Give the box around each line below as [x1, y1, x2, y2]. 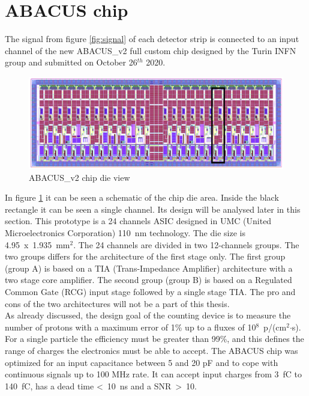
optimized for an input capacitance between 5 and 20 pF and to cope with [5, 356, 278, 368]
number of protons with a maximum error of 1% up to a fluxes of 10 [5, 320, 256, 333]
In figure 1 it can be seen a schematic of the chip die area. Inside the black [5, 191, 279, 204]
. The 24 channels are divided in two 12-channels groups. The [73, 238, 299, 251]
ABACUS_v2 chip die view [29, 171, 130, 183]
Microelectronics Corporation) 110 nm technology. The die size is [5, 227, 245, 239]
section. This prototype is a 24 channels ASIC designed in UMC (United [5, 215, 272, 227]
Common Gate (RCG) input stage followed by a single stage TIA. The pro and [5, 285, 296, 298]
